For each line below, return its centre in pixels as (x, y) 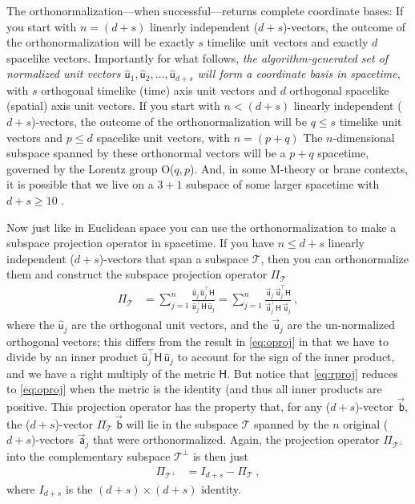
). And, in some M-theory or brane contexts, (299, 168)
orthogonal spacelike (339, 89)
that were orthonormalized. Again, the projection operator (236, 439)
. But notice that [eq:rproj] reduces (312, 373)
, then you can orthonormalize (334, 258)
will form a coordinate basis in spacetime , (299, 73)
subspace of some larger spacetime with (283, 184)
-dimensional (364, 137)
